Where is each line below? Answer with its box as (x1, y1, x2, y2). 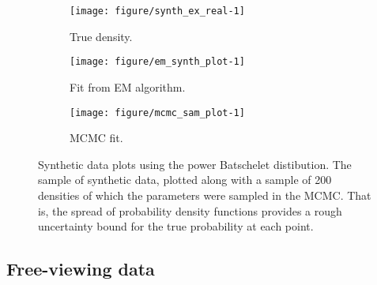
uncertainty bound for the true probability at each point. (38, 218, 314, 234)
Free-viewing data (6, 257, 155, 281)
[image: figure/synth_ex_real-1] (70, 6, 245, 17)
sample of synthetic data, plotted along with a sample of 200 (38, 171, 332, 188)
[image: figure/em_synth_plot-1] (70, 56, 245, 68)
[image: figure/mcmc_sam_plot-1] (70, 107, 245, 118)
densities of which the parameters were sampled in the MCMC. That (38, 186, 371, 203)
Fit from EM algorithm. (70, 78, 186, 95)
